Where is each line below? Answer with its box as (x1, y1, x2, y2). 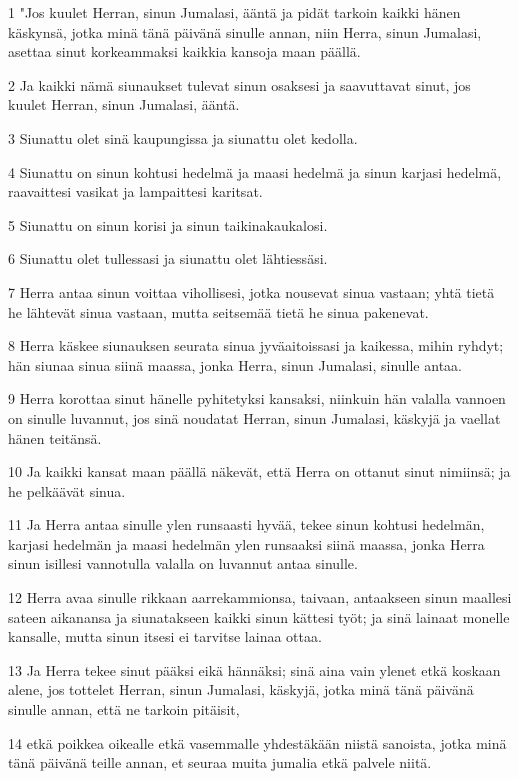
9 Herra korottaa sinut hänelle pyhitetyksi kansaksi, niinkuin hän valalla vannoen (8, 388, 506, 409)
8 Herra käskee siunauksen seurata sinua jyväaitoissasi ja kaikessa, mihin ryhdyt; (8, 335, 504, 356)
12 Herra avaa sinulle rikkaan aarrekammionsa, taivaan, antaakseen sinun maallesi (8, 587, 512, 608)
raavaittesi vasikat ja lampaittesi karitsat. (8, 181, 263, 202)
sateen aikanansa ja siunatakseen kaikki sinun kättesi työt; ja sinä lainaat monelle (8, 606, 510, 627)
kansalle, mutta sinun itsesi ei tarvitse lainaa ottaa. (8, 626, 322, 647)
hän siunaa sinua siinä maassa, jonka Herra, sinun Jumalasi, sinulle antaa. (8, 354, 462, 375)
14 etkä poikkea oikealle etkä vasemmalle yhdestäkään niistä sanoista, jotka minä (8, 732, 507, 753)
